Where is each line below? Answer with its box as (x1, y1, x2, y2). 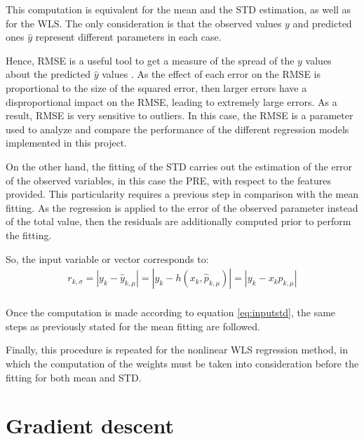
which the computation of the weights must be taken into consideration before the (6, 356, 359, 370)
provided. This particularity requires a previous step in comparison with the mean (6, 187, 359, 201)
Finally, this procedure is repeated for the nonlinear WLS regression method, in (6, 342, 348, 357)
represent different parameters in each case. (35, 29, 222, 44)
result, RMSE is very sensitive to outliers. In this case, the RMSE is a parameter (6, 108, 353, 123)
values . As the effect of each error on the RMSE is (102, 67, 321, 81)
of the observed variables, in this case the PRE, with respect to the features (6, 173, 331, 187)
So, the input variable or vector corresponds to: (6, 251, 209, 266)
